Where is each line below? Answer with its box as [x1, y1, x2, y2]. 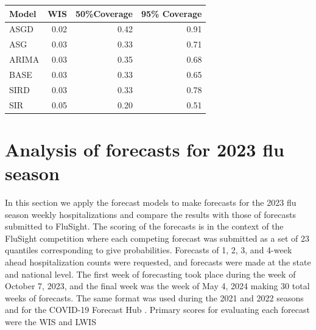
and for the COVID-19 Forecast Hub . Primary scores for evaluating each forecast [5, 303, 310, 316]
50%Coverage [75, 7, 133, 19]
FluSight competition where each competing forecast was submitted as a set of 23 [5, 231, 309, 244]
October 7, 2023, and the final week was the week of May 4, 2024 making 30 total [5, 279, 310, 292]
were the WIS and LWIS [5, 315, 96, 328]
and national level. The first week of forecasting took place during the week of [5, 267, 296, 280]
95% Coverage [141, 7, 202, 19]
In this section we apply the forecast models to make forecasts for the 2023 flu [5, 195, 297, 208]
